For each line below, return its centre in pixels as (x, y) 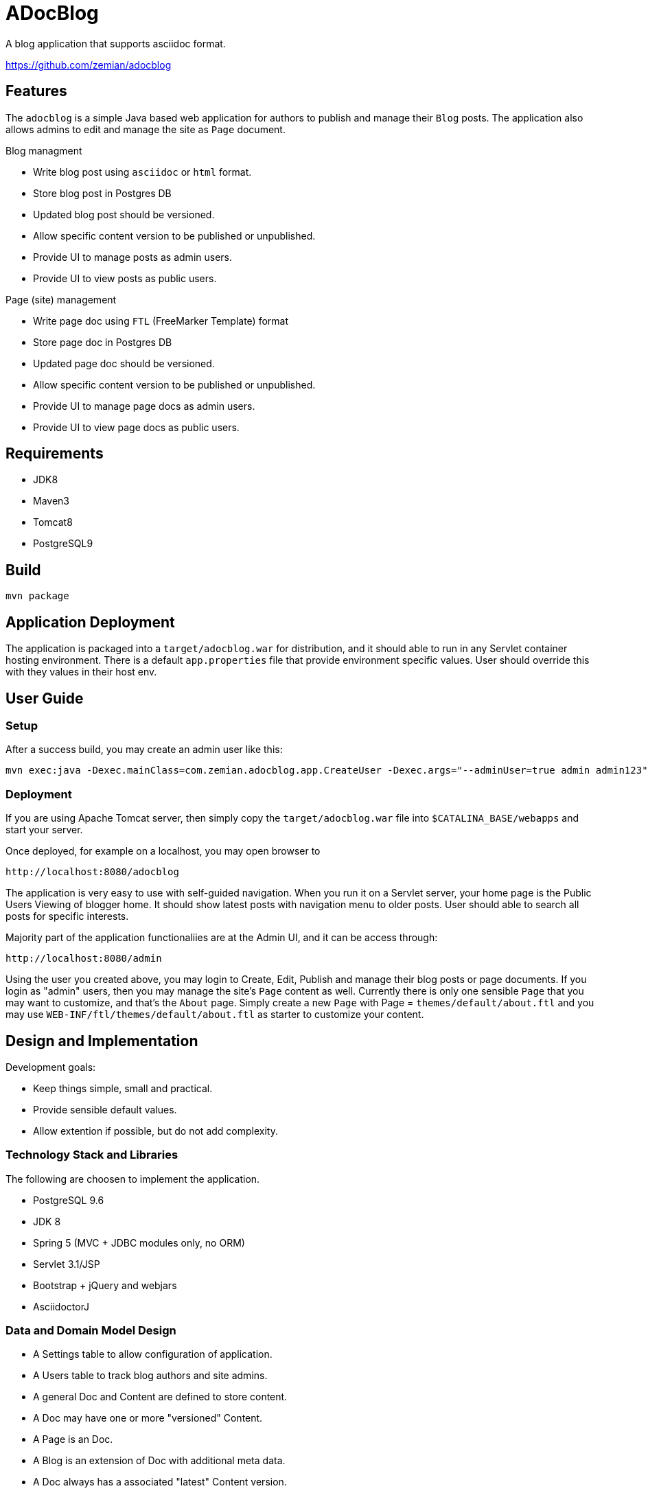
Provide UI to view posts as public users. (125, 278)
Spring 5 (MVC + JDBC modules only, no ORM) (139, 1242)
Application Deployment (90, 622)
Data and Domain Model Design (91, 1331)
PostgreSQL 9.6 (69, 1200)
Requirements (55, 454)
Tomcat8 (53, 522)
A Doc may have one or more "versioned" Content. (148, 1418)
